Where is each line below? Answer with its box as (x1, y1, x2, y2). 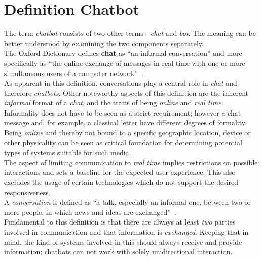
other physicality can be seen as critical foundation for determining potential (4, 137, 242, 147)
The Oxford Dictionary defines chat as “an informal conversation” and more (4, 48, 242, 58)
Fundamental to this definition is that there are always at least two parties (4, 216, 236, 227)
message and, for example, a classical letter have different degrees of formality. (4, 117, 247, 128)
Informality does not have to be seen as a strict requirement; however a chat (4, 107, 241, 118)
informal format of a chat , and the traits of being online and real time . (4, 97, 223, 108)
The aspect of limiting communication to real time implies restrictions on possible (4, 157, 258, 167)
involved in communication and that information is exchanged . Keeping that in (4, 227, 249, 237)
